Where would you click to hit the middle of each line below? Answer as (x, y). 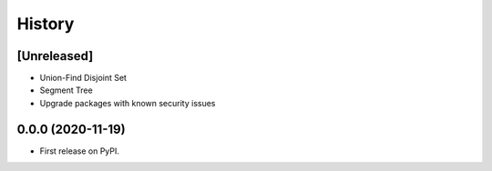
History (46, 24)
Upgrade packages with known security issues (128, 103)
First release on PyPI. (80, 151)
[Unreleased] (55, 56)
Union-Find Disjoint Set (83, 78)
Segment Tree (66, 90)
